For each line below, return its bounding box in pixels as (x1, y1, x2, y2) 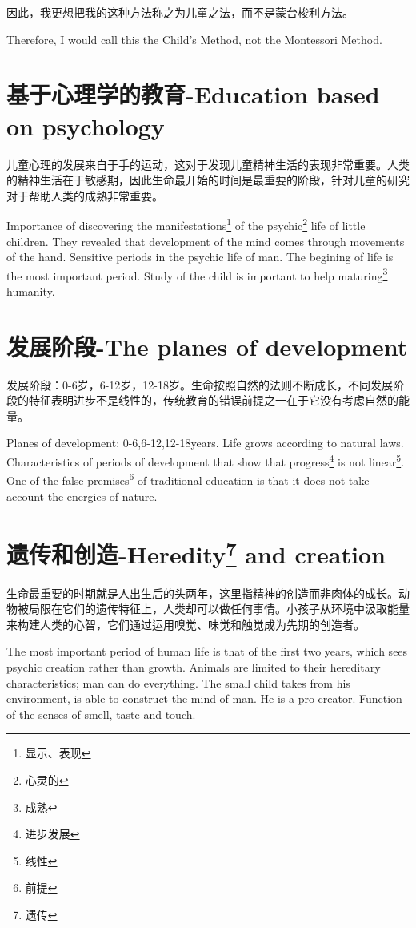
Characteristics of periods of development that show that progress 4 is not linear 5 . (6, 451, 405, 470)
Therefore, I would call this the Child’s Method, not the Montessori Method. (6, 30, 382, 47)
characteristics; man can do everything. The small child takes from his (6, 674, 350, 691)
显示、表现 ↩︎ (25, 744, 91, 761)
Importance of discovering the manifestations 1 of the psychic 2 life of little (6, 215, 366, 233)
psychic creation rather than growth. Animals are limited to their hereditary (6, 658, 381, 675)
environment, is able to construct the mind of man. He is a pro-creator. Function (6, 690, 402, 707)
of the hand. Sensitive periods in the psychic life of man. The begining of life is (6, 248, 394, 265)
